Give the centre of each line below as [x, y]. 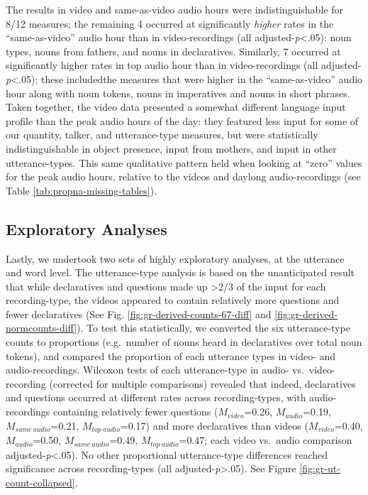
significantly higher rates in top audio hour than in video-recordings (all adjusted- [184, 65]
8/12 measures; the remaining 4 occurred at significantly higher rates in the [170, 23]
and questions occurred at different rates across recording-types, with [156, 397]
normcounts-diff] [41, 328]
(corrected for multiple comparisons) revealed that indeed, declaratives [202, 383]
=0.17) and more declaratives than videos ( [214, 425]
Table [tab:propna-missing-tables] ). [82, 190]
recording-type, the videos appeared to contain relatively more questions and [173, 300]
